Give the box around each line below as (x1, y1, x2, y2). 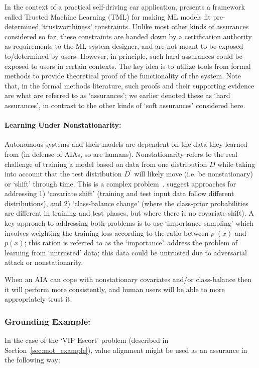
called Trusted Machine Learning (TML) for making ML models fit (5, 11, 211, 22)
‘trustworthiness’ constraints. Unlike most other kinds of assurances (41, 21, 249, 32)
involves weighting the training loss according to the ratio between (5, 227, 209, 238)
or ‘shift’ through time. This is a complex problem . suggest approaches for (5, 178, 236, 189)
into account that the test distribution (5, 168, 122, 179)
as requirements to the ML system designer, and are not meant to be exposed (5, 41, 243, 51)
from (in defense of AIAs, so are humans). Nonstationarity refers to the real (5, 148, 237, 159)
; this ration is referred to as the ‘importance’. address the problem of (24, 237, 238, 248)
